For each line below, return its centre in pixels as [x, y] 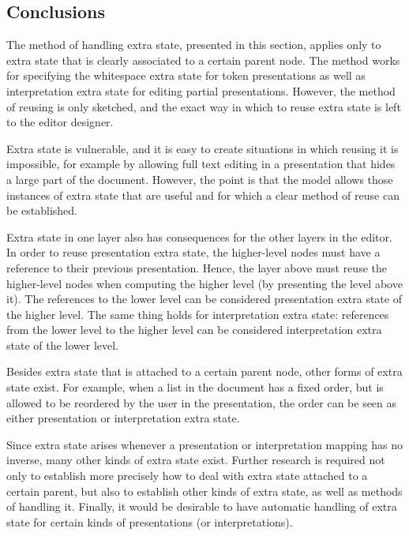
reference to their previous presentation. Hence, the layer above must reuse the [197, 267]
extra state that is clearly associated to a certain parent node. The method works [203, 60]
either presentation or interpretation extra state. [123, 418]
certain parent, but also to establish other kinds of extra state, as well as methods [204, 491]
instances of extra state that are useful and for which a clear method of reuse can [203, 195]
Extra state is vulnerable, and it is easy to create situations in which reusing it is [203, 148]
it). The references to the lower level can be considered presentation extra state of [204, 299]
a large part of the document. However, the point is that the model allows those [200, 179]
